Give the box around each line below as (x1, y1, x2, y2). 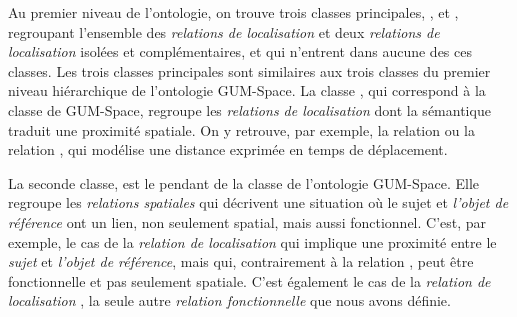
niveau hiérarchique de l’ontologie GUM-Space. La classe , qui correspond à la (8, 80, 486, 101)
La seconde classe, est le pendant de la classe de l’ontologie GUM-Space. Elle (8, 172, 480, 193)
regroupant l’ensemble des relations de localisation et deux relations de (8, 21, 440, 42)
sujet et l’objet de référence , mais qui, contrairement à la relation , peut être (8, 251, 474, 272)
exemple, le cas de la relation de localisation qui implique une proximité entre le (8, 231, 497, 252)
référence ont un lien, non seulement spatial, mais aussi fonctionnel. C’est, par (8, 211, 487, 232)
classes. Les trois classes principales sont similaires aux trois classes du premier (8, 60, 491, 81)
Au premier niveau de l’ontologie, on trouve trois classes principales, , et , (8, 2, 459, 22)
